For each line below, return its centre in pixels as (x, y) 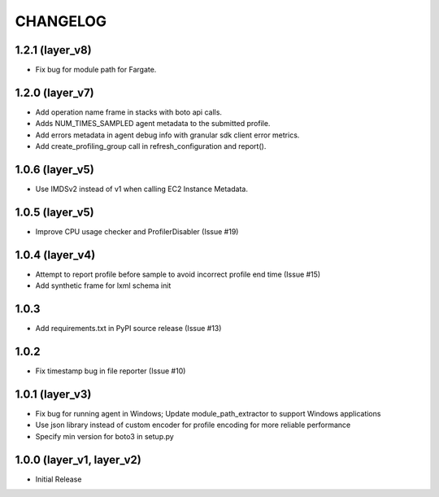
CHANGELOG (61, 21)
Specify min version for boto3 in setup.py (104, 436)
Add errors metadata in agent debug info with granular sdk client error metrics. (167, 135)
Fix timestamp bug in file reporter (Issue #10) (111, 371)
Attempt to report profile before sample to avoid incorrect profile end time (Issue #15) (178, 274)
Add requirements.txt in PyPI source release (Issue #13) (128, 329)
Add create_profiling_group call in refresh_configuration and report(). (151, 146)
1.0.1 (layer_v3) (53, 394)
